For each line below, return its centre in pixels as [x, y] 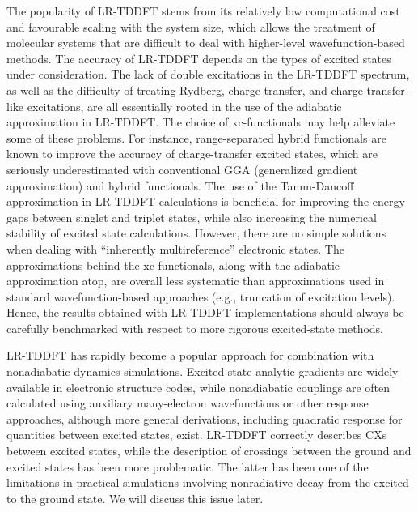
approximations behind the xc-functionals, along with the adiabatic [173, 265]
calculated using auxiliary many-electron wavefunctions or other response [188, 403]
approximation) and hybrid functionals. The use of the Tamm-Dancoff [180, 185]
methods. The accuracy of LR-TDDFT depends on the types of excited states [199, 58]
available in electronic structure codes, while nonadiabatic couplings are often [198, 387]
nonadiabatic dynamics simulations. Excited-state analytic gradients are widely [203, 371]
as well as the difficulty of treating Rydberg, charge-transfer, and [167, 90]
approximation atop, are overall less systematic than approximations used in [196, 281]
